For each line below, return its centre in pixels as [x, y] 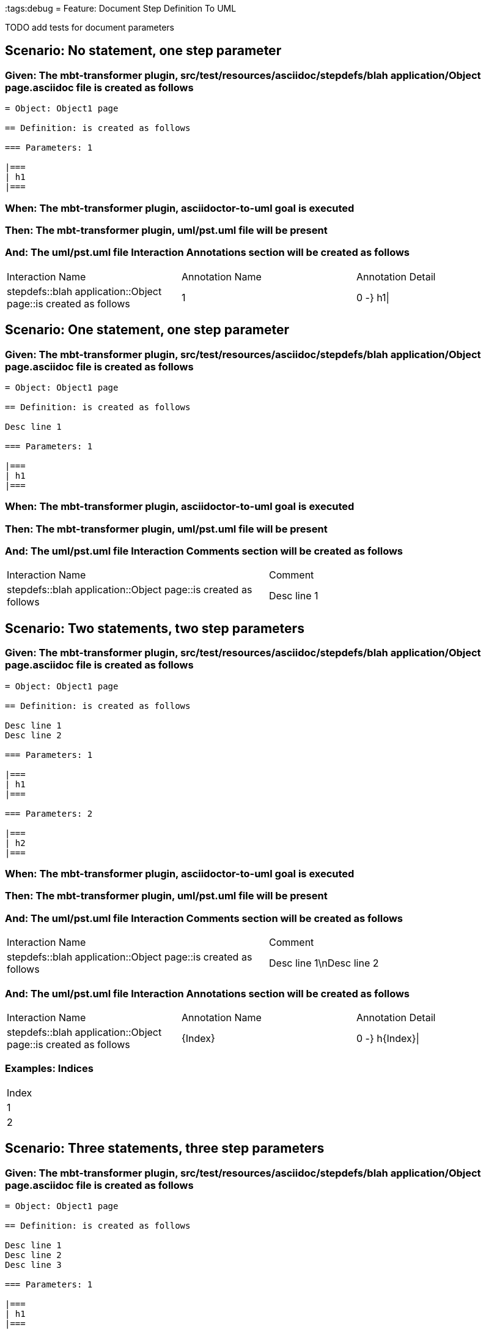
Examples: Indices [49, 1069]
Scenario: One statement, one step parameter [147, 330]
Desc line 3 [33, 1265]
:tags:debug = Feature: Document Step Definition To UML [121, 8]
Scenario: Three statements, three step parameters [165, 1149]
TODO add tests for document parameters [90, 27]
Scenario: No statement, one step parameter [143, 51]
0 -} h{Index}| [388, 1038]
